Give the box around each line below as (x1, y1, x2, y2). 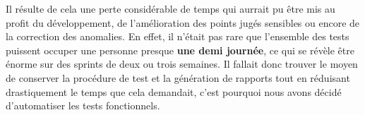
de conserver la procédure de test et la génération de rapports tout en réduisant (6, 70, 350, 85)
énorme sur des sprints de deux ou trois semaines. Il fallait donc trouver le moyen (6, 56, 358, 71)
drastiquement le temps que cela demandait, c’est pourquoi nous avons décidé (6, 84, 342, 99)
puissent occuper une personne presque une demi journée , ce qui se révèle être (6, 42, 354, 57)
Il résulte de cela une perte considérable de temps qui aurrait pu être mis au (6, 1, 335, 16)
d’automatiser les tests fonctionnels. (6, 98, 160, 113)
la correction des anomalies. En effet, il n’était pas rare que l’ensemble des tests (6, 29, 349, 44)
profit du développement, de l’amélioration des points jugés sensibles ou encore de (6, 15, 360, 30)
